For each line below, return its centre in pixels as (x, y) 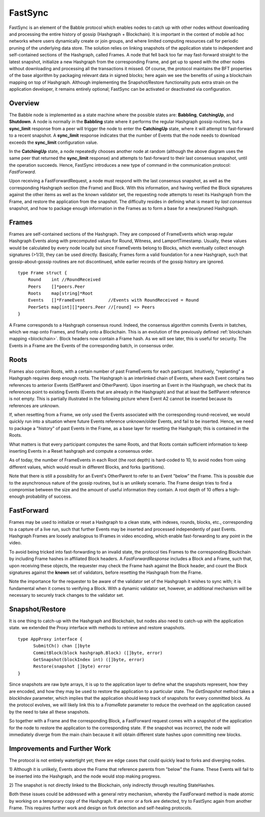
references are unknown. (34, 406)
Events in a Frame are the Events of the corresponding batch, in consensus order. (92, 345)
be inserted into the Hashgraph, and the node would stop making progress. (85, 776)
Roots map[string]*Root (60, 294)
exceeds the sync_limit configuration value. (53, 142)
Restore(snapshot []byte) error (72, 666)
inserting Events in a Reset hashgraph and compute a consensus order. (81, 451)
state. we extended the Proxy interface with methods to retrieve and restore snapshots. (97, 628)
